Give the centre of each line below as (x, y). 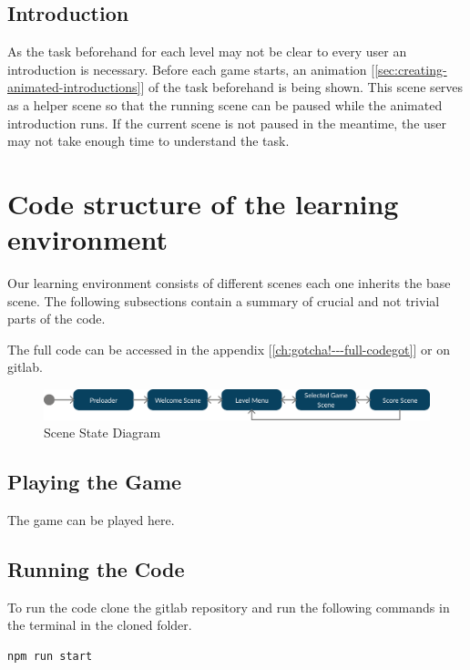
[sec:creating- (411, 69)
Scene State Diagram (102, 433)
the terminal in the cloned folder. (100, 625)
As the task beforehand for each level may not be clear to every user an (207, 52)
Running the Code (96, 568)
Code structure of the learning (203, 203)
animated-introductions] (74, 87)
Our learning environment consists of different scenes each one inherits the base (229, 283)
